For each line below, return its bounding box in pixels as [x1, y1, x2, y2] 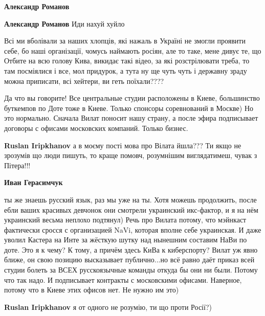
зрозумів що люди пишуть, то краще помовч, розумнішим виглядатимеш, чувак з [4, 150, 257, 161]
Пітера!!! [4, 160, 31, 170]
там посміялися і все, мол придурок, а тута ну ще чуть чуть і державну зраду [4, 65, 247, 76]
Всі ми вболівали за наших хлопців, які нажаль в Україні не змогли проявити [4, 35, 246, 46]
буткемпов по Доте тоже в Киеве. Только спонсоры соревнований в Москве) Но [4, 102, 253, 113]
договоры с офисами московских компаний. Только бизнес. [4, 122, 188, 133]
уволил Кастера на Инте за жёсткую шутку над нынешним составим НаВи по [4, 234, 247, 245]
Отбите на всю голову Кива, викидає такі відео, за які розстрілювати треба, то [4, 55, 250, 66]
